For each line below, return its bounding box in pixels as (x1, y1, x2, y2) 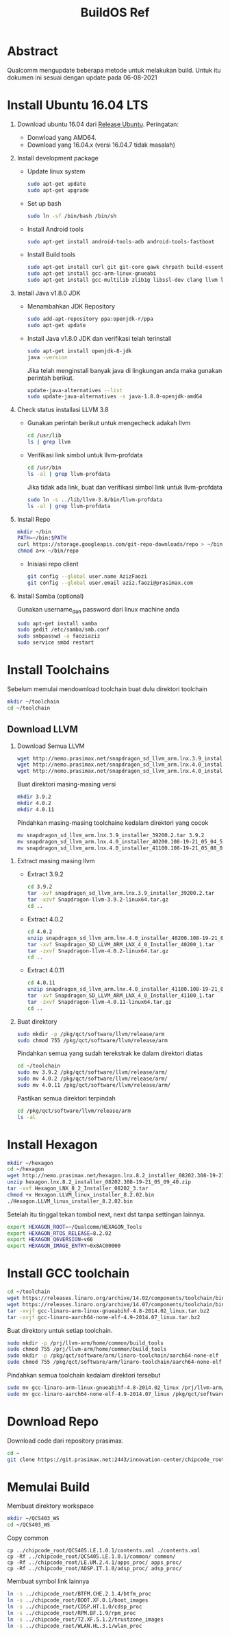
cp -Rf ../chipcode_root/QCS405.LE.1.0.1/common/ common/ (7, 1553, 176, 1561)
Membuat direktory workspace (7, 1502, 94, 1510)
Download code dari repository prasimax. (7, 1436, 124, 1445)
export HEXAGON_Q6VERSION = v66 (7, 1236, 94, 1243)
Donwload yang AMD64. (27, 133, 97, 141)
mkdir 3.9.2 (16, 793, 51, 800)
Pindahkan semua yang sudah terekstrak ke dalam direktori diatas (16, 1049, 203, 1057)
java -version (27, 354, 68, 361)
